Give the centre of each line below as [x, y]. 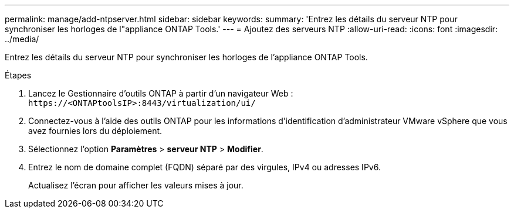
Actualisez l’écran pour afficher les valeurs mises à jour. [136, 185]
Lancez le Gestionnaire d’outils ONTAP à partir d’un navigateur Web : [161, 93]
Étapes [18, 75]
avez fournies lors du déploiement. [95, 131]
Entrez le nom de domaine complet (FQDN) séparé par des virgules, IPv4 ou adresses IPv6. [204, 167]
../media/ [22, 39]
